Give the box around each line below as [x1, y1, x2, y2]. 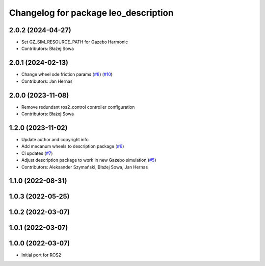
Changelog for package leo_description [9, 7, 174, 18]
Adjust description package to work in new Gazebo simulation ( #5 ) [21, 157, 157, 163]
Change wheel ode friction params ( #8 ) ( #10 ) [21, 72, 113, 77]
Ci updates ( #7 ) [21, 150, 53, 156]
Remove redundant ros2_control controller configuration [21, 104, 135, 110]
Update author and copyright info [21, 136, 89, 142]
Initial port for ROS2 [21, 252, 61, 258]
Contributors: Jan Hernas [21, 78, 73, 84]
